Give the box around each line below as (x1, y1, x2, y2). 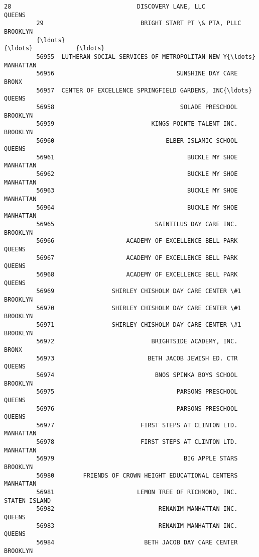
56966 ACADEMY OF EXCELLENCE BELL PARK (36, 237, 238, 245)
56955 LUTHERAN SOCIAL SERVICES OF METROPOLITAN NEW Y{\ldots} (36, 53, 256, 60)
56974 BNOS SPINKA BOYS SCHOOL (36, 371, 238, 379)
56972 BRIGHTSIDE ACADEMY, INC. (36, 338, 238, 345)
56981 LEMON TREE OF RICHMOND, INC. (36, 489, 238, 496)
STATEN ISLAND (4, 497, 51, 504)
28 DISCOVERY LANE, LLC (4, 3, 205, 10)
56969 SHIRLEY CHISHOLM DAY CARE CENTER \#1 (36, 288, 241, 295)
